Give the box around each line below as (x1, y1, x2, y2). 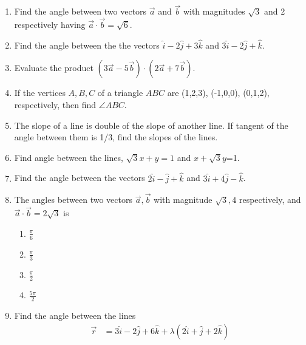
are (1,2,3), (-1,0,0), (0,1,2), (167, 86, 270, 99)
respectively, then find (14, 98, 97, 111)
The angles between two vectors (14, 193, 132, 206)
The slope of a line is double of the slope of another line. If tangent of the (14, 118, 288, 131)
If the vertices (14, 86, 66, 99)
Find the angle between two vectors (14, 5, 147, 18)
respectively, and (239, 193, 301, 206)
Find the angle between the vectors (14, 171, 145, 184)
